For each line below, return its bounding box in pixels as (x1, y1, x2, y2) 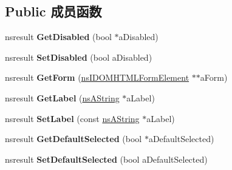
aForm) (200, 71, 228, 84)
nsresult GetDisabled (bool (5, 30, 112, 43)
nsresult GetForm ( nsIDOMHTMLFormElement (5, 71, 189, 84)
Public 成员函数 (5, 2, 102, 21)
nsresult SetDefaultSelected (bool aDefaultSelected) (5, 152, 208, 165)
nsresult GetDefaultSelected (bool (5, 132, 142, 145)
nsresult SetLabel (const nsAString (5, 112, 140, 124)
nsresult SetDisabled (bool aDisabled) (5, 50, 152, 63)
